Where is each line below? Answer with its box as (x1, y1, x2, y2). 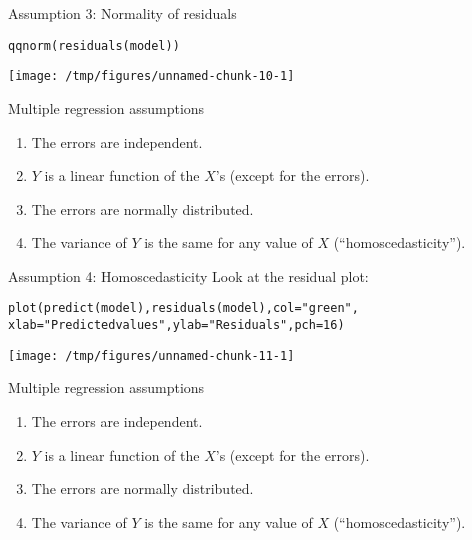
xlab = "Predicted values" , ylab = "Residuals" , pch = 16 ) (8, 318, 345, 333)
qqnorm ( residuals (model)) (8, 38, 180, 53)
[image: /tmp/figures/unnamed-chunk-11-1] (8, 348, 295, 363)
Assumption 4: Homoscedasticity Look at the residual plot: (8, 265, 369, 286)
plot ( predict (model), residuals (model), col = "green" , (8, 301, 359, 316)
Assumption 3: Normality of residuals (8, 3, 237, 23)
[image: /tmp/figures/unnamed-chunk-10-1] (8, 69, 295, 84)
